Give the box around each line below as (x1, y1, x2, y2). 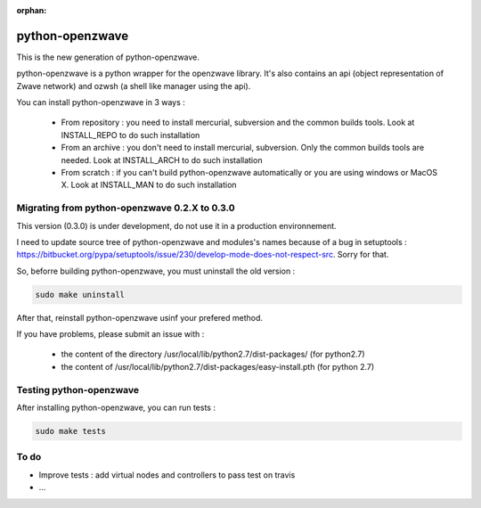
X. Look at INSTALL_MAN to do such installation (61, 179, 237, 191)
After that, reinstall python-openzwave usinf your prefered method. (16, 312, 263, 323)
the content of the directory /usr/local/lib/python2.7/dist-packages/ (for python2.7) (61, 348, 365, 360)
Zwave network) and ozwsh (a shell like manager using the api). (16, 80, 251, 91)
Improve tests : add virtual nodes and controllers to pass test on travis (38, 469, 296, 480)
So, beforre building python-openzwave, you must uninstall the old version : (16, 266, 296, 276)
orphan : (16, 5, 47, 15)
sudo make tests (35, 426, 107, 436)
